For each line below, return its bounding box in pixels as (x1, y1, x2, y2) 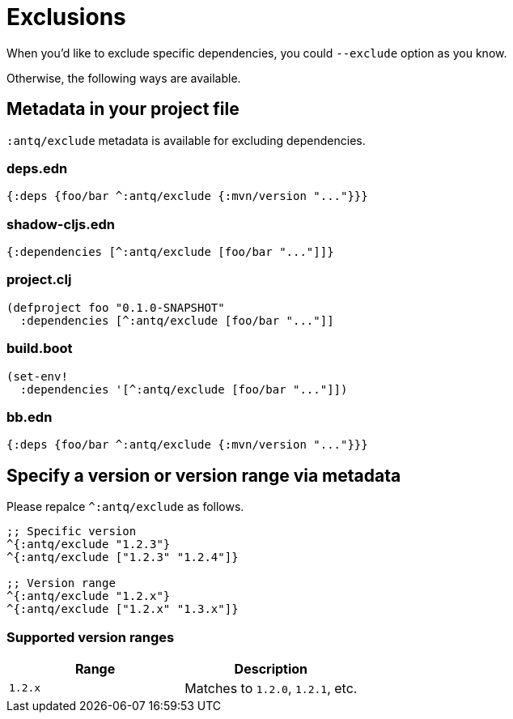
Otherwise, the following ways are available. (6, 70, 241, 85)
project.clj (6, 271, 72, 288)
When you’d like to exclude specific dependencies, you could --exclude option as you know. (6, 45, 507, 60)
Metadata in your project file (6, 99, 240, 120)
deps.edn (6, 160, 68, 177)
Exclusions (6, 3, 126, 31)
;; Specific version (6, 525, 137, 538)
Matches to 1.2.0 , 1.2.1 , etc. (184, 679, 358, 696)
